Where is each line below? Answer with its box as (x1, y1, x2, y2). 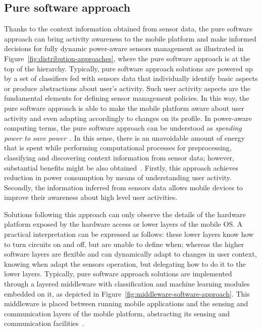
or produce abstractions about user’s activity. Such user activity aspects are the (4, 82, 251, 93)
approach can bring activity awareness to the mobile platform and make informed (4, 33, 256, 44)
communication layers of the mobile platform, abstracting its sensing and (4, 308, 230, 318)
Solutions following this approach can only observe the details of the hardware (4, 209, 246, 219)
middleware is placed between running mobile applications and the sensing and (4, 298, 248, 309)
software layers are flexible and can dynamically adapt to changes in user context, (4, 249, 257, 259)
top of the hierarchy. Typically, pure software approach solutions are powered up (4, 63, 253, 73)
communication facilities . (4, 318, 84, 328)
